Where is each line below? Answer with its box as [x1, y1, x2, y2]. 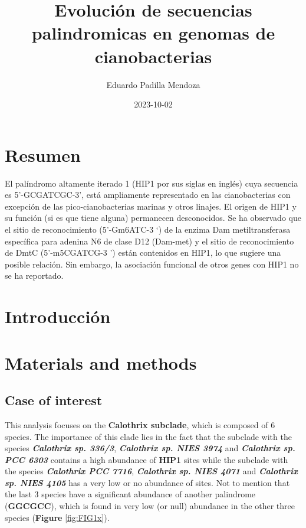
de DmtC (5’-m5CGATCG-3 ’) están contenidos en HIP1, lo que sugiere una [5, 246, 281, 259]
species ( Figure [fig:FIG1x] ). [5, 511, 110, 523]
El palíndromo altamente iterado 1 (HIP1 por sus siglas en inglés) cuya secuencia [5, 177, 298, 189]
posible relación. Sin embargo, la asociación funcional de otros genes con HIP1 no [5, 258, 299, 270]
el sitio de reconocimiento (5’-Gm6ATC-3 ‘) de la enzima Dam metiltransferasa [5, 223, 291, 235]
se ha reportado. [5, 269, 64, 282]
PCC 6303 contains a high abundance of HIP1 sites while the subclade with [5, 453, 288, 465]
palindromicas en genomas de [31, 21, 275, 45]
